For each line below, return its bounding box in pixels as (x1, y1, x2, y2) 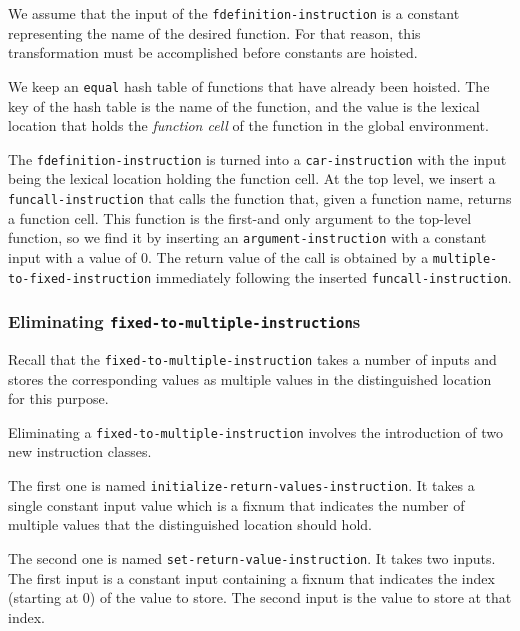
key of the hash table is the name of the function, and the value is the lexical (8, 95, 480, 116)
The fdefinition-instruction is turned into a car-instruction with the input (8, 148, 507, 169)
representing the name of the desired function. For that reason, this (8, 22, 421, 43)
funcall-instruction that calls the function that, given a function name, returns (8, 187, 512, 208)
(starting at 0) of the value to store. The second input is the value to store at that (8, 587, 512, 608)
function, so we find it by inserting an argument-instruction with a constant (8, 227, 487, 248)
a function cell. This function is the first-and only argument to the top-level (8, 207, 472, 228)
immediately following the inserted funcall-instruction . (155, 266, 512, 287)
